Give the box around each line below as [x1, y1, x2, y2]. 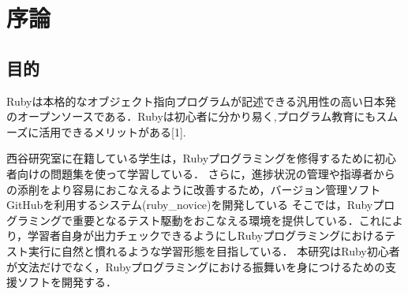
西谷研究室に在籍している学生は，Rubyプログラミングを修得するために [6, 150, 375, 166]
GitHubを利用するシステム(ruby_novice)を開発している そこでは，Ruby [6, 196, 373, 213]
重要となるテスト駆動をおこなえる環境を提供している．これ [72, 211, 381, 228]
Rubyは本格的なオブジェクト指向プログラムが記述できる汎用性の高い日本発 [6, 92, 396, 109]
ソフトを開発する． [17, 274, 117, 290]
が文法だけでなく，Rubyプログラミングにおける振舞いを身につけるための [6, 258, 386, 274]
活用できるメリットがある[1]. [39, 123, 186, 140]
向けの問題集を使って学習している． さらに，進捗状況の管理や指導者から [17, 165, 395, 181]
